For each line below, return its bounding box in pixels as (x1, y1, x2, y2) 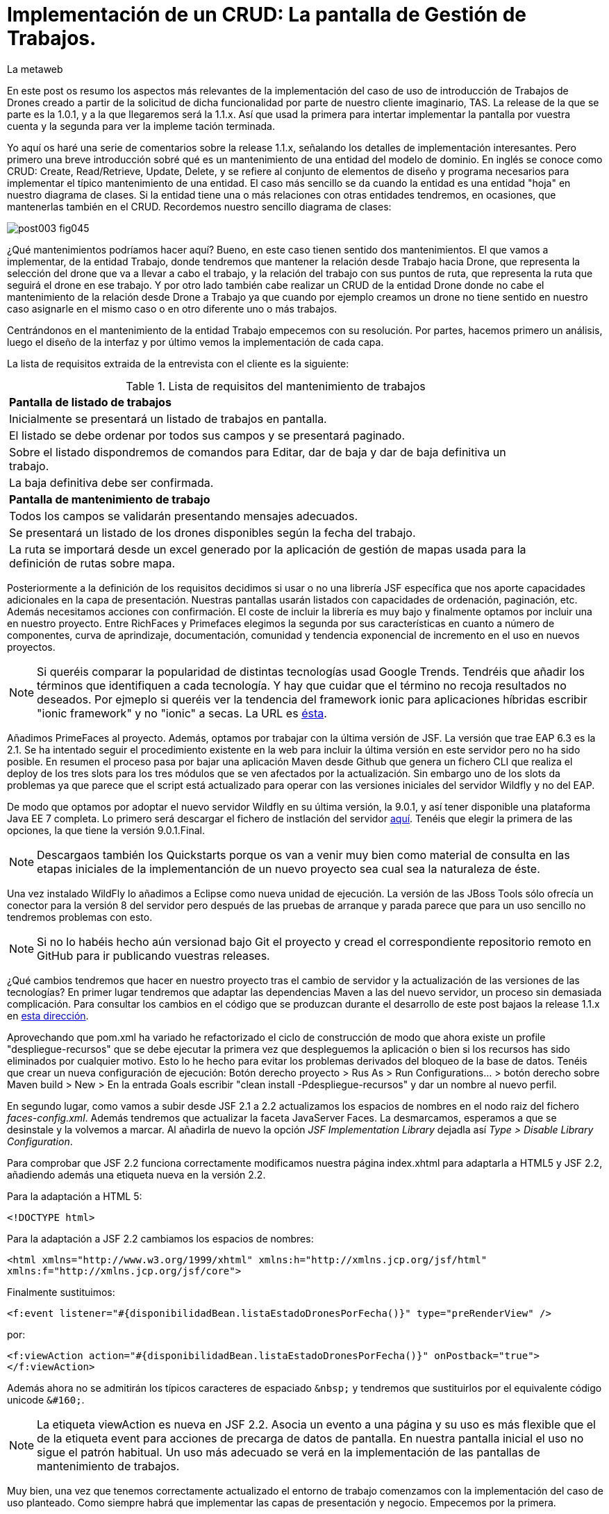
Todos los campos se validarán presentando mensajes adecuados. (9, 508, 358, 523)
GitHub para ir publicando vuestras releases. (37, 948, 270, 963)
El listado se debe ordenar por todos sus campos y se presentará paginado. (9, 428, 405, 442)
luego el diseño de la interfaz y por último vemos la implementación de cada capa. (7, 335, 384, 348)
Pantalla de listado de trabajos (9, 394, 172, 409)
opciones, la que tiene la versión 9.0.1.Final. (7, 824, 206, 836)
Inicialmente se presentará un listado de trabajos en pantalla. (9, 411, 327, 426)
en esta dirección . (7, 1009, 89, 1022)
